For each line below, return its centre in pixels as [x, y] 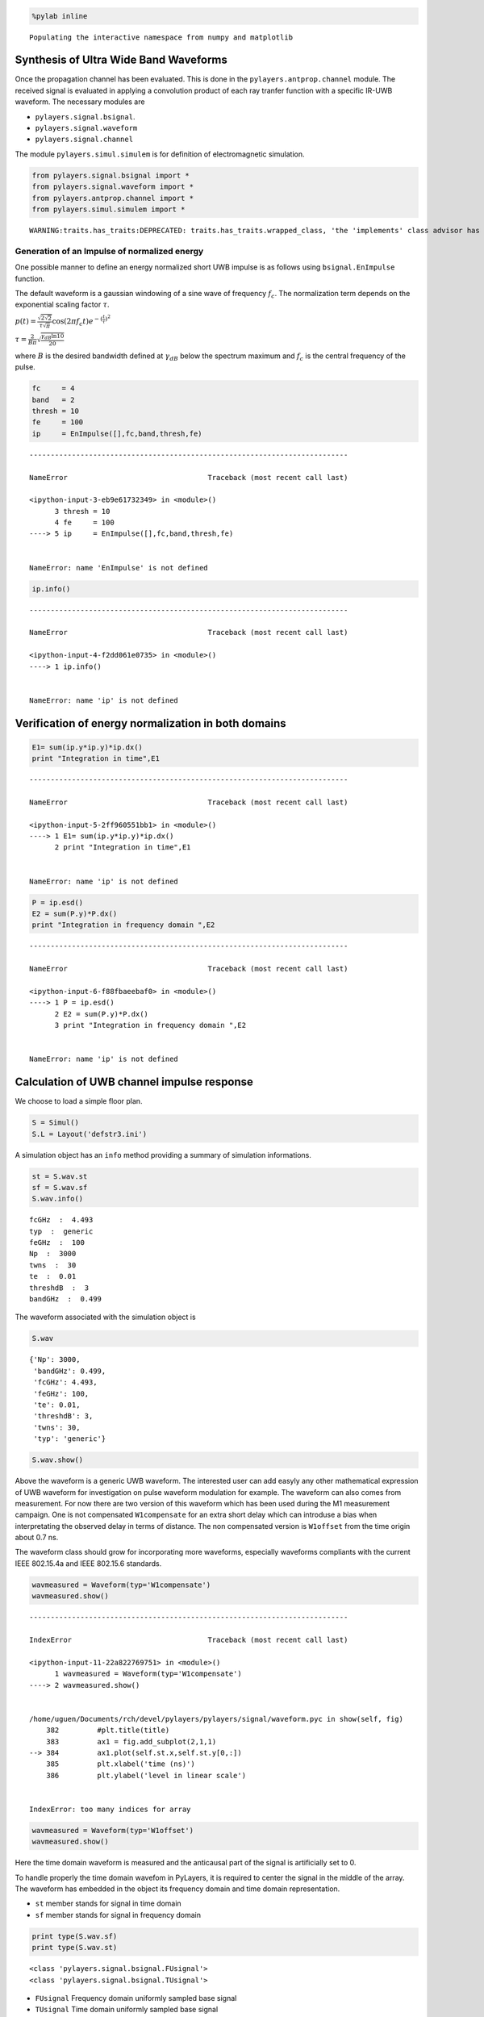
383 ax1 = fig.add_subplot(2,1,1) [131, 1741]
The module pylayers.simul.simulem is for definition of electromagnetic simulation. [160, 154]
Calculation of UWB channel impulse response [134, 1082]
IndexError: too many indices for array [110, 1809]
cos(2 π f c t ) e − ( [77, 322]
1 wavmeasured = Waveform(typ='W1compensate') [148, 1674]
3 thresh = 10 [82, 511]
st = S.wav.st [60, 1176]
